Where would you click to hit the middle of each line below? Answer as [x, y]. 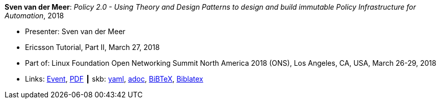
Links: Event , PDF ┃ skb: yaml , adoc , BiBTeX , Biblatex [114, 79]
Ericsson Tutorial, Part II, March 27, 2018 [93, 47]
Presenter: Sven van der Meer [75, 31]
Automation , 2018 [34, 16]
